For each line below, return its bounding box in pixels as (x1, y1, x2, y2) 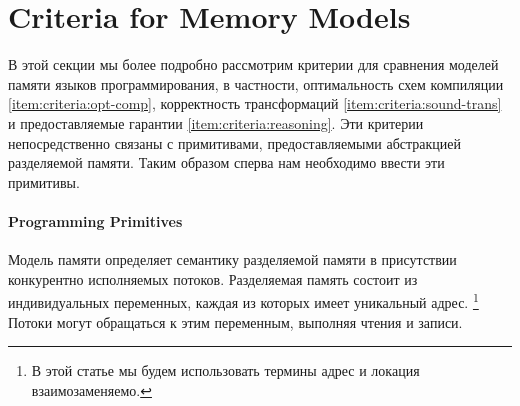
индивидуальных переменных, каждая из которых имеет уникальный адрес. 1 (8, 289, 479, 312)
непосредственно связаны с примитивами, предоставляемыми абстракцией (8, 132, 461, 153)
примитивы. (8, 171, 80, 192)
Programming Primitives (8, 210, 183, 231)
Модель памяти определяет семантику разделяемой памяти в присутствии (8, 249, 457, 270)
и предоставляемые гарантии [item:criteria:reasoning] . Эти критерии (8, 112, 424, 133)
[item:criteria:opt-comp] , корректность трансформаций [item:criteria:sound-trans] (8, 93, 502, 114)
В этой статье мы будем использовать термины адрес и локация (31, 360, 420, 381)
